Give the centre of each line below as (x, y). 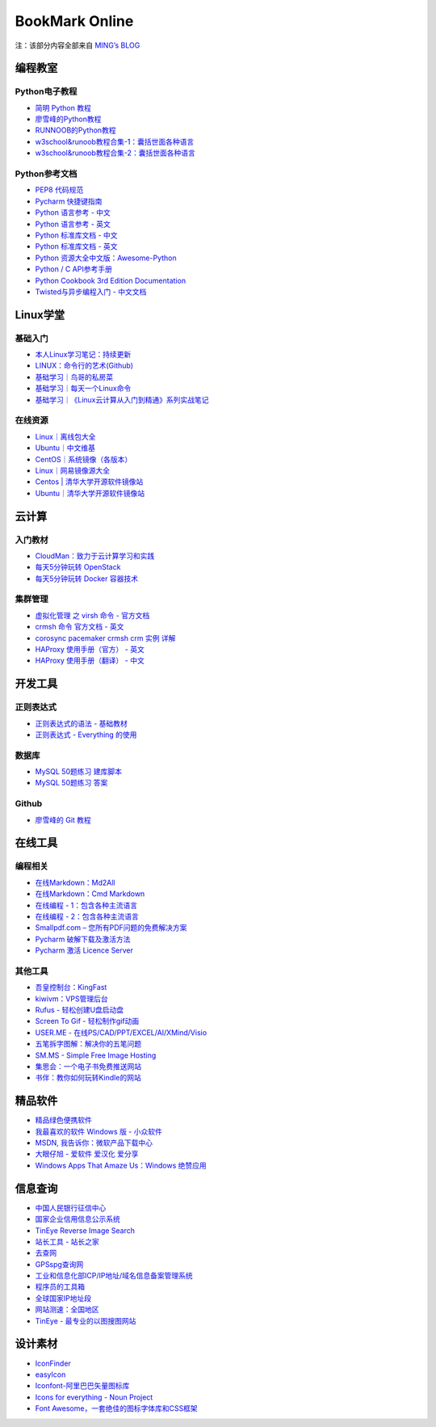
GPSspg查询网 (59, 1264)
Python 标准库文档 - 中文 (76, 235)
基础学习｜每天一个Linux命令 (83, 389)
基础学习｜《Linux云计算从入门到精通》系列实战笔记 (122, 399)
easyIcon (50, 1374)
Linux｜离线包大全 (65, 436)
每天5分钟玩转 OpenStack (78, 567)
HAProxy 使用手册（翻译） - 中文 (90, 661)
